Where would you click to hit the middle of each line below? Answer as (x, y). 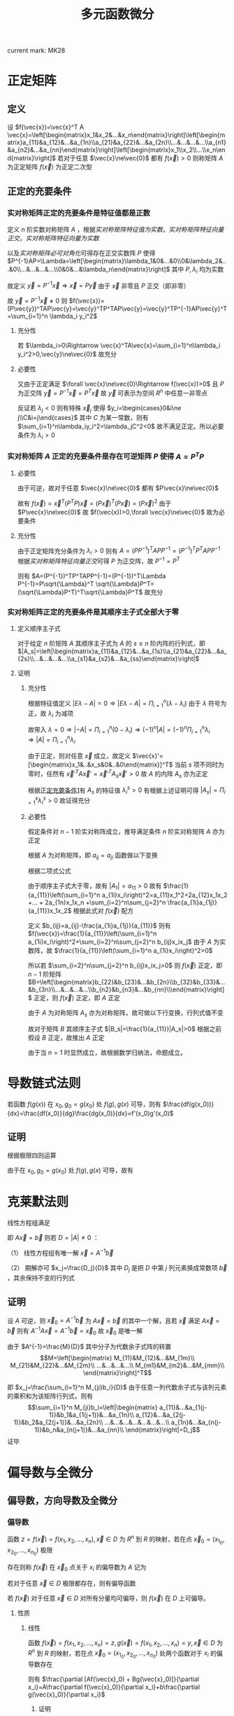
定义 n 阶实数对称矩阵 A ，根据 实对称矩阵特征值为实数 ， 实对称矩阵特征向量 (116, 229)
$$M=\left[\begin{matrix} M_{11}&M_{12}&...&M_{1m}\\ (117, 1358)
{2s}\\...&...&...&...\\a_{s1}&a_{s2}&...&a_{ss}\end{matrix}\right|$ (108, 659)
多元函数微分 (117, 14)
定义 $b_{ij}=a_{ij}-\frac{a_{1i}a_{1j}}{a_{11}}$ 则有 (99, 926)
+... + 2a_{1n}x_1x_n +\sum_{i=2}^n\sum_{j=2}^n (97, 902)
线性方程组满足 (29, 1223)
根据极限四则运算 (32, 1155)
